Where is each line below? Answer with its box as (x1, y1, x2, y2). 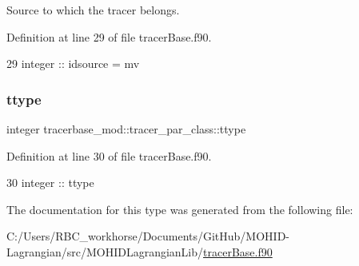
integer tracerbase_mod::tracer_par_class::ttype (6, 121, 246, 137)
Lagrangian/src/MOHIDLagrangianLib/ (6, 243, 204, 260)
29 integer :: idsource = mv (6, 55, 140, 72)
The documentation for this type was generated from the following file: (6, 200, 353, 217)
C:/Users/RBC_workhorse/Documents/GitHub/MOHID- (6, 228, 290, 244)
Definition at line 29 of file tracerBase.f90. (6, 28, 212, 45)
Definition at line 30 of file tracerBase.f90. (6, 147, 212, 164)
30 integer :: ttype (6, 174, 94, 191)
